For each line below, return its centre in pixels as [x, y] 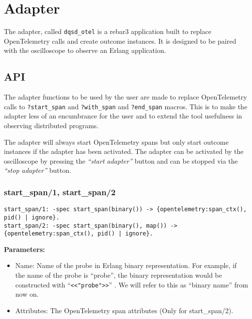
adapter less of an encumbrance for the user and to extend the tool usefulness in [123, 116]
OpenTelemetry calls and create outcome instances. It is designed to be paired [120, 41]
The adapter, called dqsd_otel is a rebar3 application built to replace [108, 31]
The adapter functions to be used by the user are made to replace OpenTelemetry [126, 97]
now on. [27, 294]
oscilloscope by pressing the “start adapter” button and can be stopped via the [121, 160]
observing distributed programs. [51, 126]
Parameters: [24, 249]
